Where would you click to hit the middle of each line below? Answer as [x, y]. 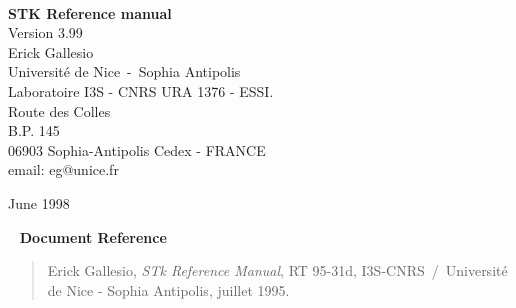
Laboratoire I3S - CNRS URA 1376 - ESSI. [141, 90]
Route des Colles [59, 110]
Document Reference [93, 236]
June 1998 [39, 202]
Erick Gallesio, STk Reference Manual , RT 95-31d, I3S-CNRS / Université [277, 270]
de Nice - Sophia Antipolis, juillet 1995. [168, 289]
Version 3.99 [45, 32]
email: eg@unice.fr [63, 169]
